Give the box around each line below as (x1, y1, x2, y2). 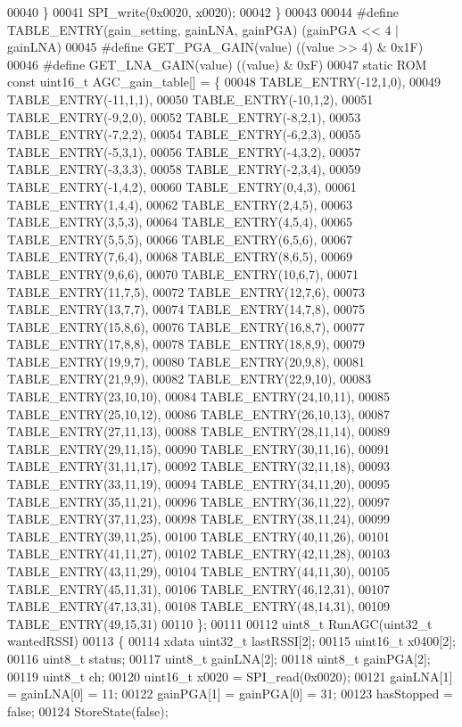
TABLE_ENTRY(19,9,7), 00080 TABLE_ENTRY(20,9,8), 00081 (7, 351, 365, 370)
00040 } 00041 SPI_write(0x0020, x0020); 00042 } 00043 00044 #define (7, 3, 399, 21)
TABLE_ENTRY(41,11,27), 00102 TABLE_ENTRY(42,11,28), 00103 (7, 544, 390, 563)
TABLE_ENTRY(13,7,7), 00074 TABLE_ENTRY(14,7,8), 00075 (7, 300, 365, 318)
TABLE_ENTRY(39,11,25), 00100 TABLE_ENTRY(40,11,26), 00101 (7, 526, 390, 545)
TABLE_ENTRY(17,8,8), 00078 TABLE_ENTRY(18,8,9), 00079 (7, 335, 365, 353)
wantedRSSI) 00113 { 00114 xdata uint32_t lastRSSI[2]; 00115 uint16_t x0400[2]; (7, 632, 456, 650)
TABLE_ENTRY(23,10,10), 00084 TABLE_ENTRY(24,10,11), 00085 (7, 387, 390, 406)
